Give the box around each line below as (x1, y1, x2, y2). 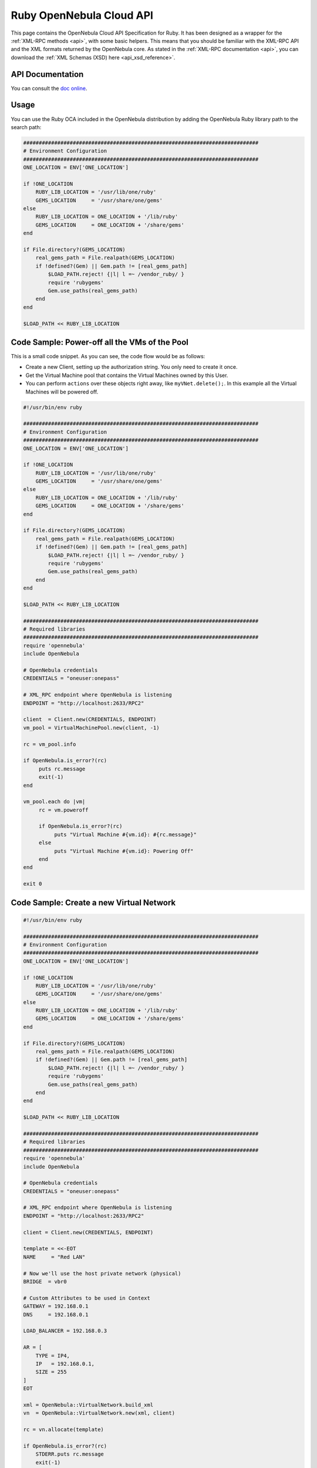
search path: (11, 123, 42, 130)
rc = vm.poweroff (38, 806, 89, 813)
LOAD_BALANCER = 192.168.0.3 (23, 1328, 107, 1334)
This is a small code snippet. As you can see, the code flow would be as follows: (11, 353, 205, 359)
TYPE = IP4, (35, 1352, 70, 1359)
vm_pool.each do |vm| (23, 799, 86, 805)
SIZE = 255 (35, 1369, 67, 1375)
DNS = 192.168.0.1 (23, 1311, 89, 1318)
